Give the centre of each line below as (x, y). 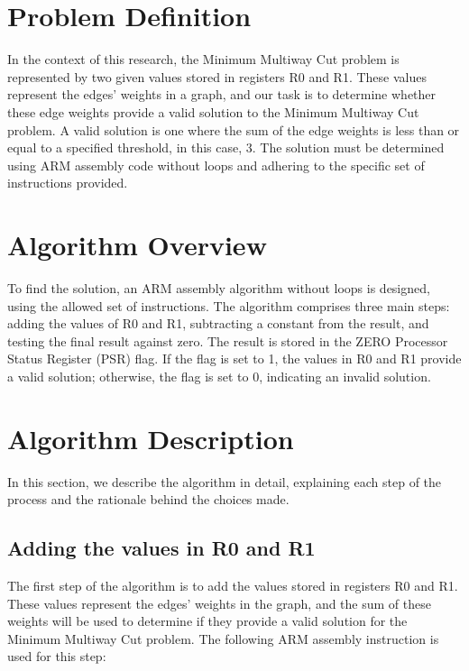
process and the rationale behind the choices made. (148, 499)
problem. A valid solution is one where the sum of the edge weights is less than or (234, 129)
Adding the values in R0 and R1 (161, 548)
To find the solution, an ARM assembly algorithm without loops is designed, (219, 288)
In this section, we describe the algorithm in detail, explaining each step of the (225, 481)
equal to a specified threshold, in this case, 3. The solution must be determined (226, 147)
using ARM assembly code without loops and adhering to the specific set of (216, 165)
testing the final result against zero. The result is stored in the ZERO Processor (228, 340)
